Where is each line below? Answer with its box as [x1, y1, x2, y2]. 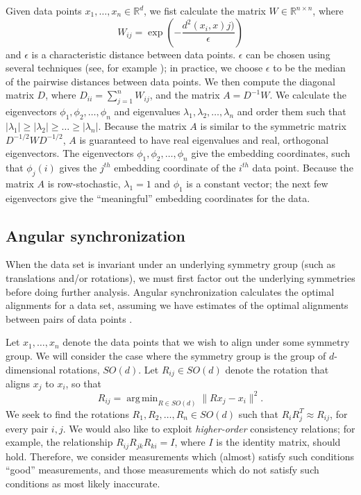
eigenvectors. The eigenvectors [6, 146, 134, 160]
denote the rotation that [225, 362, 329, 376]
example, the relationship [6, 435, 113, 449]
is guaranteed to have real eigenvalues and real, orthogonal [79, 132, 329, 146]
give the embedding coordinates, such [191, 146, 351, 160]
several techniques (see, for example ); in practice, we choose [6, 60, 263, 75]
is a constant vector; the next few [186, 176, 328, 190]
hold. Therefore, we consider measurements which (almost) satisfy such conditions [6, 448, 355, 463]
